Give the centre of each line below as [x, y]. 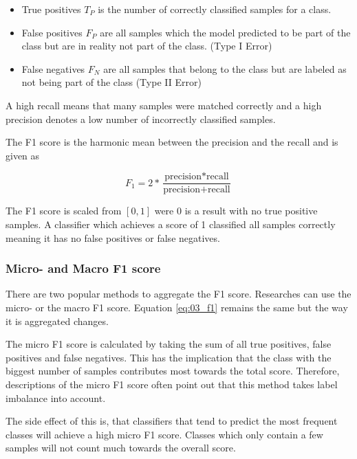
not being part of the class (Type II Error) [111, 82]
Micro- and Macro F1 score [83, 268]
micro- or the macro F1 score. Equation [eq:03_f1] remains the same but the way [177, 307]
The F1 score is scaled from [64, 211]
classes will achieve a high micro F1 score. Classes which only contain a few [164, 434]
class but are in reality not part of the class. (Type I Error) [147, 46]
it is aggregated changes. [57, 321]
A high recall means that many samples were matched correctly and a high [164, 105]
